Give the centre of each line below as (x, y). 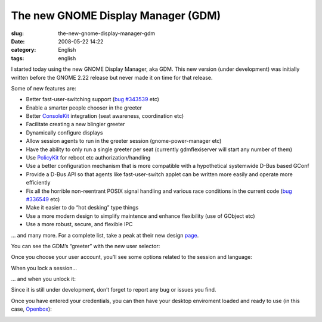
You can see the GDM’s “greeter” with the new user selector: (86, 246)
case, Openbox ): (31, 309)
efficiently (38, 183)
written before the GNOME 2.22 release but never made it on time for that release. (112, 77)
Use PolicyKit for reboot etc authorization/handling (88, 158)
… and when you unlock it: (43, 279)
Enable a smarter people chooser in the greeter (84, 108)
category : (24, 50)
